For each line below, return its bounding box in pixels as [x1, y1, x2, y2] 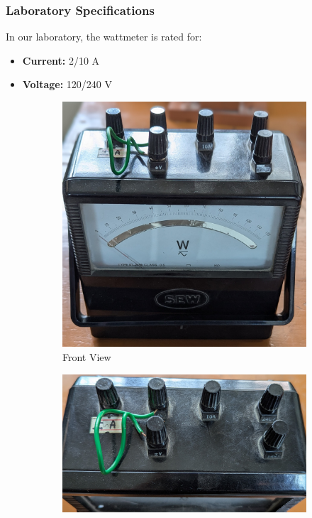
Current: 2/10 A [22, 53, 100, 68]
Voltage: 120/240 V [22, 77, 112, 92]
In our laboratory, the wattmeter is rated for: [6, 29, 202, 44]
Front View [62, 349, 111, 364]
